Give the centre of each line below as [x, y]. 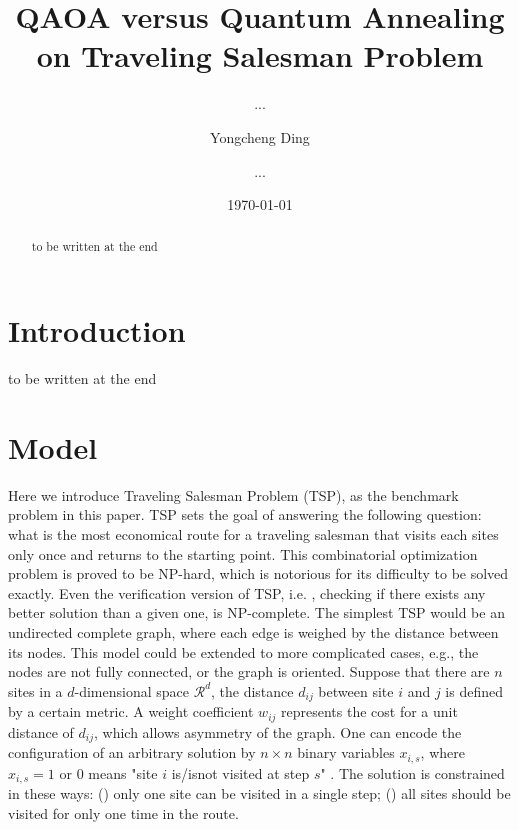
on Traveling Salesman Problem [260, 55]
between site [356, 690]
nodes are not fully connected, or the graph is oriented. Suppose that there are [249, 671]
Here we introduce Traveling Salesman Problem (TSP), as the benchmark [233, 494]
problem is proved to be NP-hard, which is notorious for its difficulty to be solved [258, 573]
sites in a [35, 690]
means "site [123, 772]
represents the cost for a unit [369, 711]
